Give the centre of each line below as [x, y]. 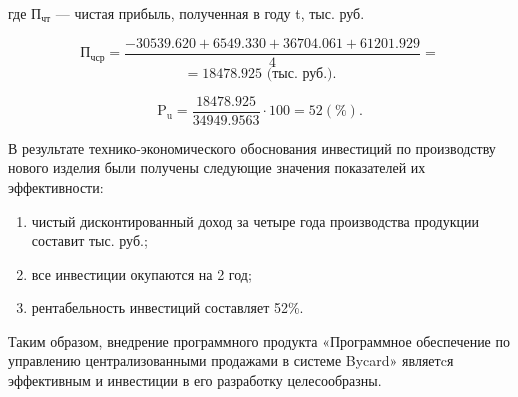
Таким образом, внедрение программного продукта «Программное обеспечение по [259, 340]
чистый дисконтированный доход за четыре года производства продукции [255, 220]
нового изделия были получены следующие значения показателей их [217, 167]
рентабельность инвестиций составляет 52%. [167, 307]
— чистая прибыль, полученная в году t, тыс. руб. [210, 13]
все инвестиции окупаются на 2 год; [141, 273]
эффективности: [56, 186]
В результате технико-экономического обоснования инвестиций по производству [252, 147]
